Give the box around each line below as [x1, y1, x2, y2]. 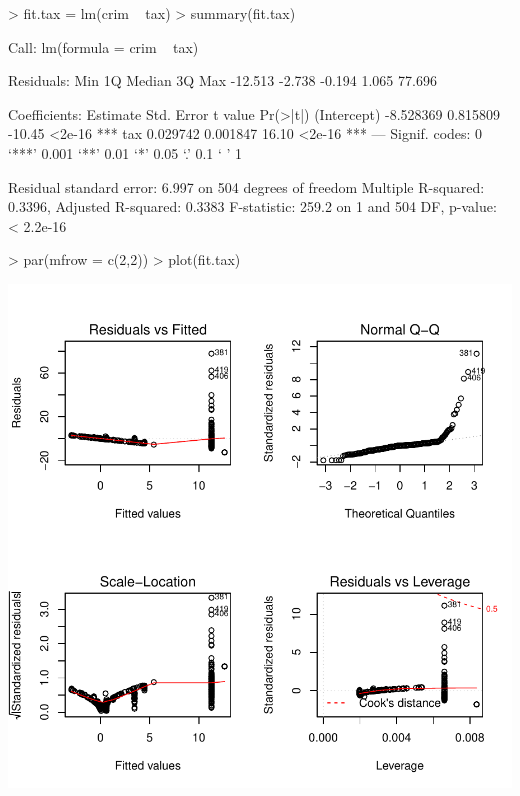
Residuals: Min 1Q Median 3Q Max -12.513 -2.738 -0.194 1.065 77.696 [8, 70, 437, 91]
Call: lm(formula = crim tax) [8, 36, 199, 57]
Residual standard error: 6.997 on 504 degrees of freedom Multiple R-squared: [8, 176, 485, 197]
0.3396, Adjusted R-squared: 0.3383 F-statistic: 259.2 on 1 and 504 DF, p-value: [8, 196, 497, 217]
